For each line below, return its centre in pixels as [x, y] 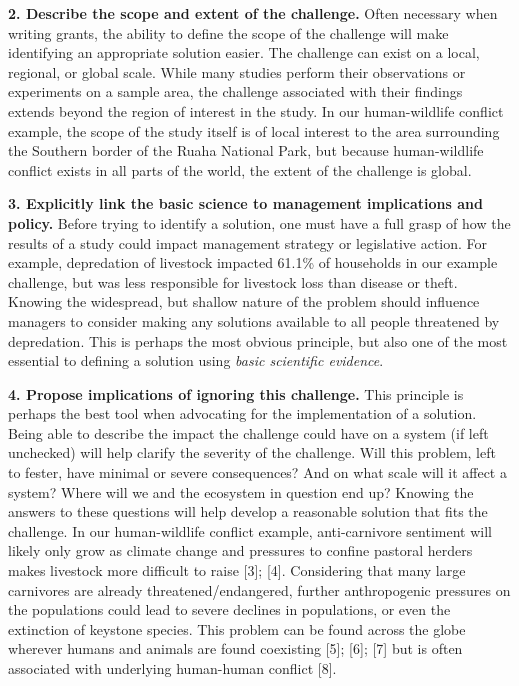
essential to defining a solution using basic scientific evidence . [196, 360]
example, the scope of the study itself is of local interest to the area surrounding [254, 130]
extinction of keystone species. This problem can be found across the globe [237, 628]
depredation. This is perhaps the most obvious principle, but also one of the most [258, 340]
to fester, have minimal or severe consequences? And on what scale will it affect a [257, 472]
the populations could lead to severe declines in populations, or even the [229, 609]
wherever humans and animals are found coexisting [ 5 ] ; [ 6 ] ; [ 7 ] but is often [235, 648]
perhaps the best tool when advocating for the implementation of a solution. [242, 413]
